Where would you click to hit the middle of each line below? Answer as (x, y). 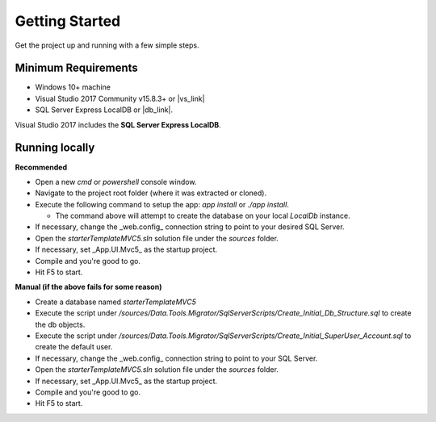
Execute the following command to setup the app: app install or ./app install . (162, 204)
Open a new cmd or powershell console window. (116, 182)
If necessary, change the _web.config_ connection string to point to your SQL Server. (176, 358)
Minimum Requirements (77, 68)
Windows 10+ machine (73, 87)
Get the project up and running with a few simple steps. (107, 45)
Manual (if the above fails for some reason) (88, 287)
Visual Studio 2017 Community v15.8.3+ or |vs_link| (120, 98)
